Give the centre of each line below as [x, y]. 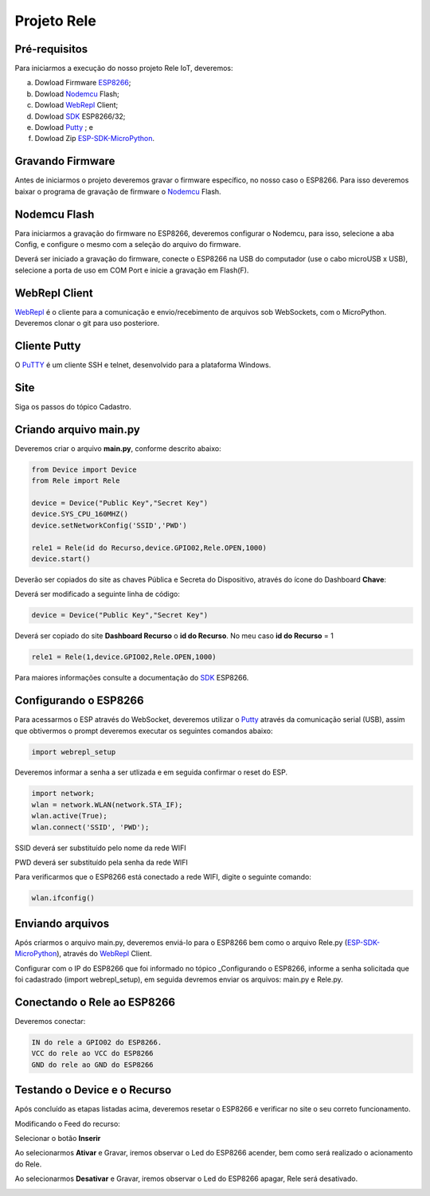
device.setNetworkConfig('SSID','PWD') [109, 525]
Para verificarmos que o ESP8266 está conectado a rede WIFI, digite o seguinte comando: [163, 877]
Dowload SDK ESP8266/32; [80, 116]
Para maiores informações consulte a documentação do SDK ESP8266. [132, 678]
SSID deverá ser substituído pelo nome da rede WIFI [100, 848]
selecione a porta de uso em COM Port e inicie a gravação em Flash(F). [132, 270]
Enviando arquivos [62, 923]
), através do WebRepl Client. [105, 954]
